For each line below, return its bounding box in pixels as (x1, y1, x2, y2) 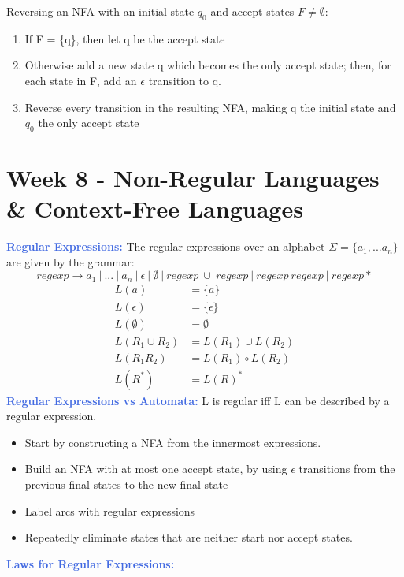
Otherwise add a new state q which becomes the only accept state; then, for (24, 57, 391, 73)
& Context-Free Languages (6, 192, 303, 225)
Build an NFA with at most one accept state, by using (24, 460, 287, 477)
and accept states (210, 3, 295, 19)
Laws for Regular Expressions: (6, 555, 175, 571)
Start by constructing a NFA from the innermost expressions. (24, 434, 321, 450)
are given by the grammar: (6, 253, 135, 270)
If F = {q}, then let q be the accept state (24, 30, 225, 47)
